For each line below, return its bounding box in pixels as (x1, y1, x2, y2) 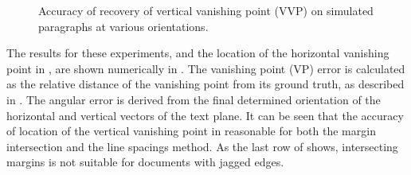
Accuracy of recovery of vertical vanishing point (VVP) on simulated (38, 2, 374, 18)
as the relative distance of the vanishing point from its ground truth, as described (6, 76, 405, 92)
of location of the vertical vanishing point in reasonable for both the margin (6, 122, 376, 139)
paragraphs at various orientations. (38, 17, 209, 34)
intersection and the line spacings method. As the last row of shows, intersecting (6, 138, 398, 154)
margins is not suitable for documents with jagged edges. (6, 154, 284, 170)
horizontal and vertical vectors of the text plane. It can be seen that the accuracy (6, 107, 404, 123)
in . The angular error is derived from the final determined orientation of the (6, 91, 381, 107)
